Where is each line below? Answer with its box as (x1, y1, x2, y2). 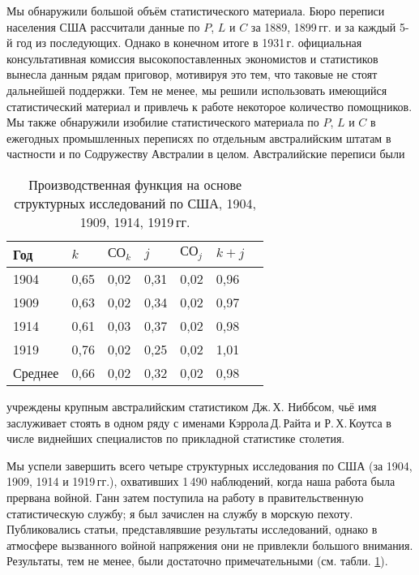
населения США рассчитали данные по (6, 18, 200, 35)
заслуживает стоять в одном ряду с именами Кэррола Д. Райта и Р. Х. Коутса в (6, 414, 391, 431)
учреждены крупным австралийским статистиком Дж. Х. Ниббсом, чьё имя (6, 397, 377, 414)
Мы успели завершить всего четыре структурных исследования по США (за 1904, (6, 457, 413, 474)
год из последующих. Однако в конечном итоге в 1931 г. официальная (16, 34, 362, 51)
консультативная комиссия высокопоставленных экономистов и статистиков (6, 49, 378, 67)
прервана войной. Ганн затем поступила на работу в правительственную (6, 488, 364, 505)
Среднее (13, 363, 59, 382)
